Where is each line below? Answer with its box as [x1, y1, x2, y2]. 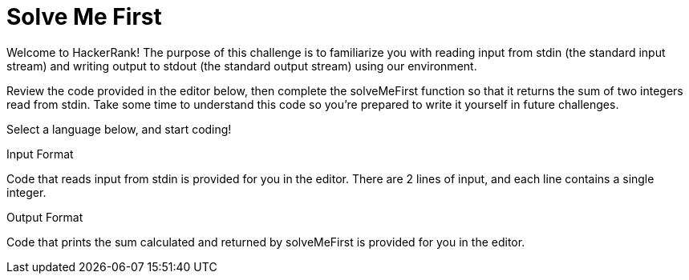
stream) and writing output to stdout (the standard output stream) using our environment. [6, 58, 477, 73]
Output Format [6, 210, 83, 224]
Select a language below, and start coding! [6, 122, 232, 136]
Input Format [6, 146, 74, 161]
